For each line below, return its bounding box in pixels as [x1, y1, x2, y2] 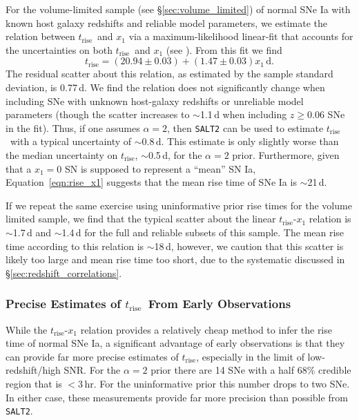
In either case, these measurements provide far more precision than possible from [6, 390, 348, 404]
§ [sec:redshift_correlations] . [6, 265, 122, 280]
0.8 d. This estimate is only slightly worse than [142, 134, 339, 149]
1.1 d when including [200, 107, 287, 122]
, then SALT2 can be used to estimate [167, 120, 324, 135]
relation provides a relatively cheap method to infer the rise [80, 322, 332, 336]
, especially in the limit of [196, 349, 304, 363]
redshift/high [6, 363, 61, 377]
